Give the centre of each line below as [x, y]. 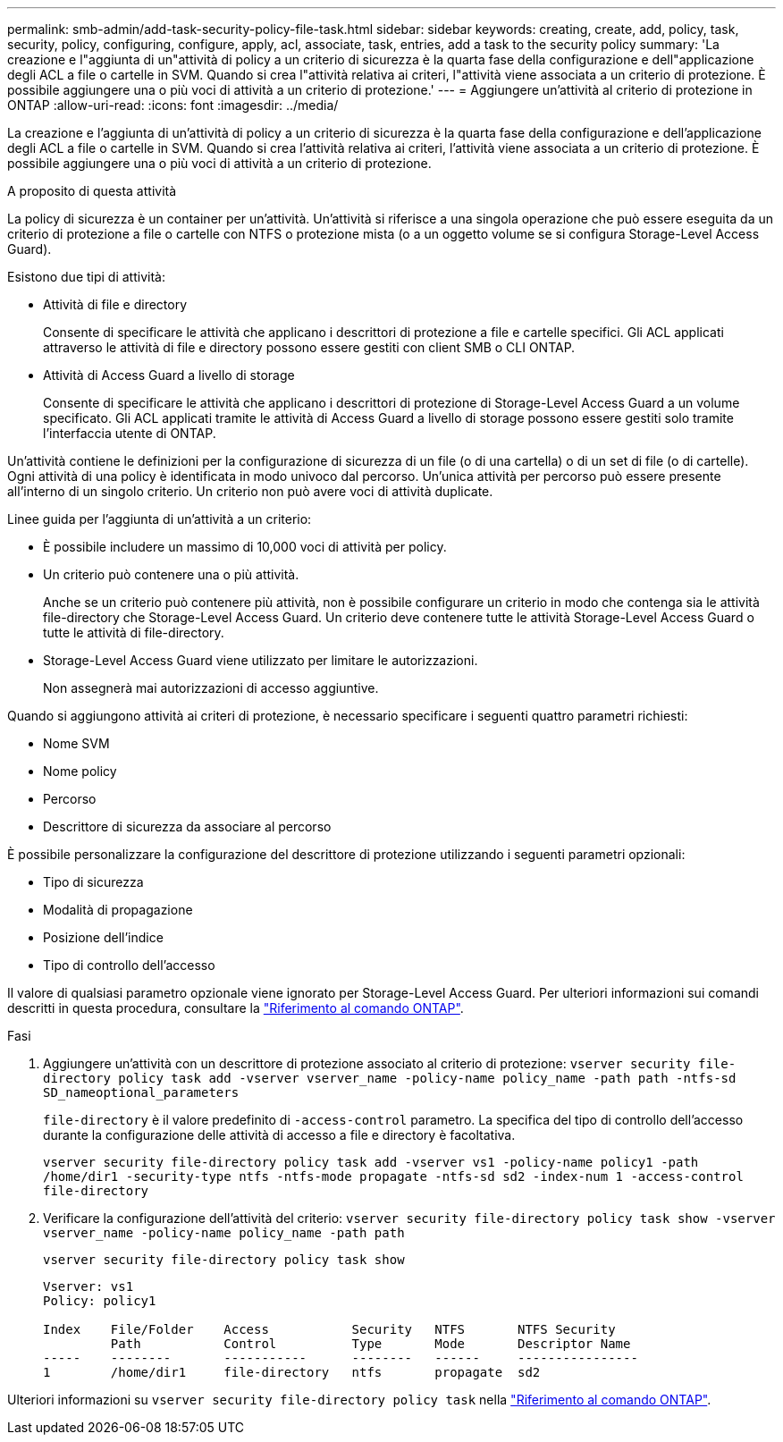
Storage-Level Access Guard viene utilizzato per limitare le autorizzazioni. [261, 660]
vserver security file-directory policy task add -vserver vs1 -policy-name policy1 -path [371, 1162]
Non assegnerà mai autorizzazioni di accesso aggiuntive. [211, 688]
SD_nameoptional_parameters [141, 1092]
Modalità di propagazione [118, 910]
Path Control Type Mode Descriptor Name [370, 1344]
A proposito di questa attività [92, 191]
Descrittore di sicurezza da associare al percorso [187, 826]
